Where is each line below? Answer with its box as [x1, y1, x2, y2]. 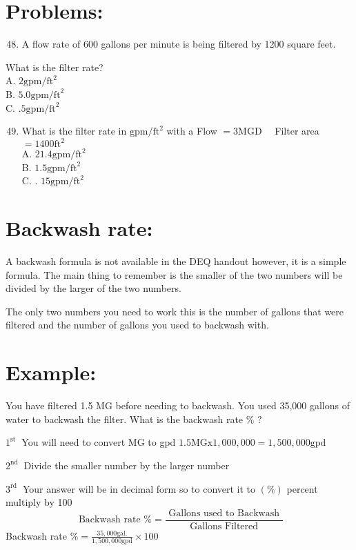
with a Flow [166, 124, 217, 138]
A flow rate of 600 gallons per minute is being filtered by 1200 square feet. [21, 37, 336, 51]
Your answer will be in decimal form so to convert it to [22, 481, 256, 495]
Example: [6, 358, 97, 386]
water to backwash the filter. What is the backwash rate [6, 411, 244, 426]
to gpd [148, 435, 176, 449]
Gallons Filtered [190, 521, 259, 531]
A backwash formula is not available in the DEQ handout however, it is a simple [6, 254, 346, 268]
